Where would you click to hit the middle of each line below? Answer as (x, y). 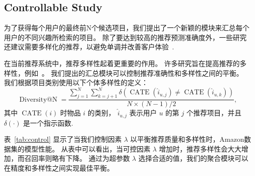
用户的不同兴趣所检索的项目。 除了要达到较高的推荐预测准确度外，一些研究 (125, 37)
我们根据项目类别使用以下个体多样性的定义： (76, 82)
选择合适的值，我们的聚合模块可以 (193, 158)
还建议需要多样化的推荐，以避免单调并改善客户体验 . (89, 47)
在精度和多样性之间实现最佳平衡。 (59, 167)
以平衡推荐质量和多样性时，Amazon (187, 139)
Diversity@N (38, 99)
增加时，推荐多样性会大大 (200, 148)
